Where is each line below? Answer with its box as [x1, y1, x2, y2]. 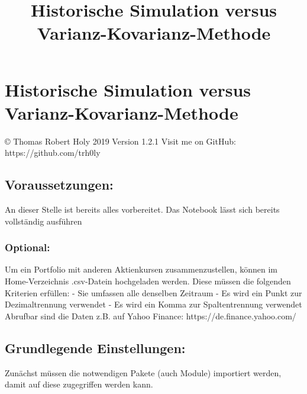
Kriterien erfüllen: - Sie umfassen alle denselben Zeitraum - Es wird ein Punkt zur [5, 286, 302, 299]
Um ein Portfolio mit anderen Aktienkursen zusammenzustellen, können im [5, 263, 277, 276]
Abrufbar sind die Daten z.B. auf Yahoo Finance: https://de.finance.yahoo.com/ [5, 309, 296, 322]
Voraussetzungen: [5, 175, 114, 194]
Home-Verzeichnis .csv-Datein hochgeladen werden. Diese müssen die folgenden [5, 275, 291, 287]
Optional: [5, 240, 50, 255]
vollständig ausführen [5, 214, 82, 227]
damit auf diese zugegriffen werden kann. [5, 378, 153, 390]
